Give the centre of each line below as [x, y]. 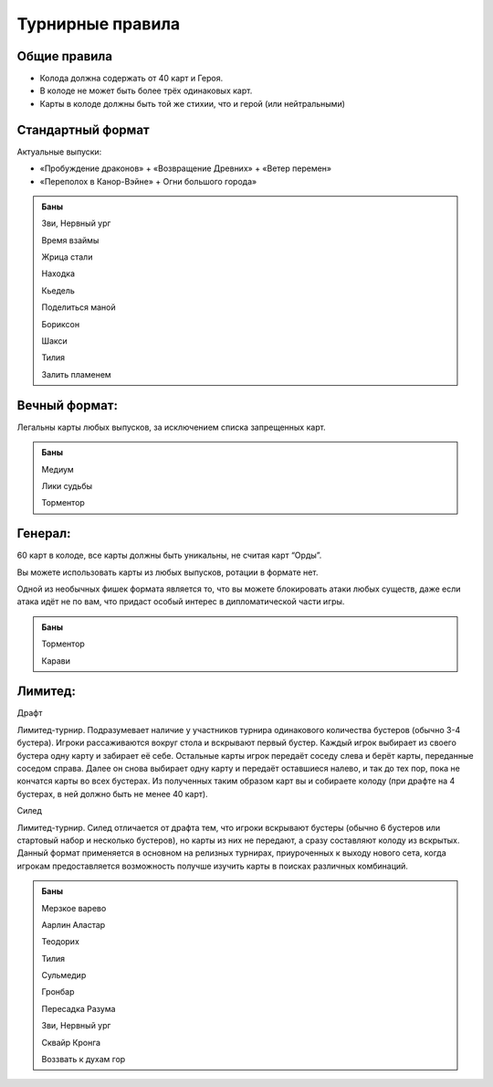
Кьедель [58, 290]
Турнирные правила [99, 24]
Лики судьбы [67, 485]
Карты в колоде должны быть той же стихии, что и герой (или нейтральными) [193, 103]
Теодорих [60, 942]
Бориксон [61, 324]
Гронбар [58, 992]
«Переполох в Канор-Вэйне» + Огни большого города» [148, 181]
